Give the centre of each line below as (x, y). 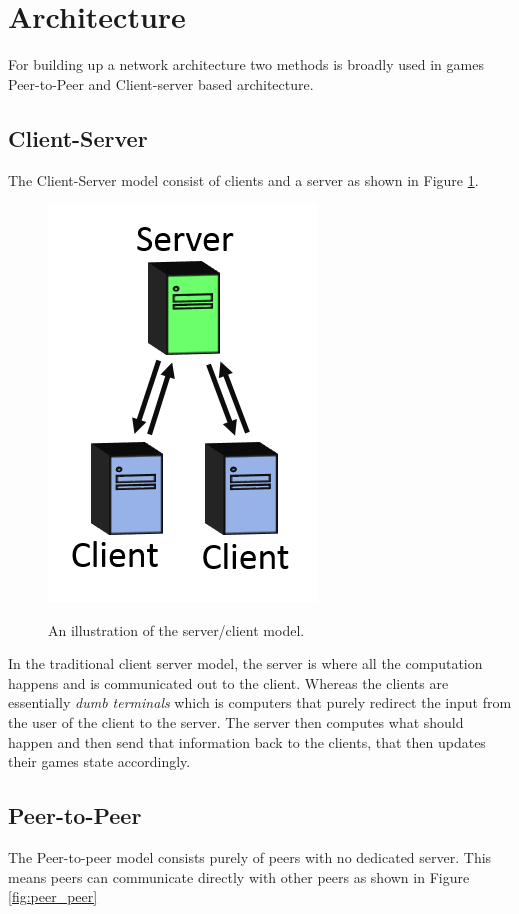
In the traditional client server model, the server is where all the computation (245, 663)
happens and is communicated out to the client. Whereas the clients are (228, 682)
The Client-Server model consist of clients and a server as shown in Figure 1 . (243, 179)
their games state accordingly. (99, 761)
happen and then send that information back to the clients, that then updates (247, 741)
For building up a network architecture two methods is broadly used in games (246, 64)
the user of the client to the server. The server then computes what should (236, 722)
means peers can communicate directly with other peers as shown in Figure (239, 876)
